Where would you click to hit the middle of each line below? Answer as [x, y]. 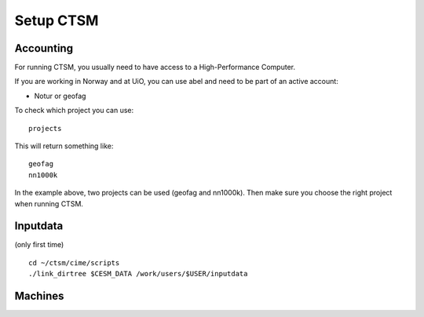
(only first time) [39, 245]
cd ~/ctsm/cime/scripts [74, 262]
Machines [39, 296]
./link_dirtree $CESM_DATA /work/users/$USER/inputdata [138, 274]
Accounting [44, 48]
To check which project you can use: [74, 111]
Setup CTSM [57, 20]
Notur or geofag [60, 96]
